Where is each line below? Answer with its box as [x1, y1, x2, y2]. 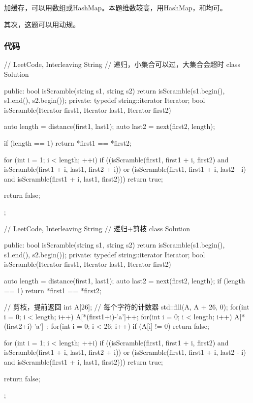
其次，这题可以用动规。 [4, 19, 80, 29]
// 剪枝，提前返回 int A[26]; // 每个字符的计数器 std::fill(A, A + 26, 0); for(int [4, 302, 250, 312]
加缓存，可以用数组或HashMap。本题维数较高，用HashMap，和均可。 [4, 2, 227, 12]
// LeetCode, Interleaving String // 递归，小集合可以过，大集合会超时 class [4, 59, 240, 69]
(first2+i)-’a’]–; [4, 321, 49, 331]
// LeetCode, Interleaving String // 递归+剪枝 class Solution [4, 223, 190, 233]
